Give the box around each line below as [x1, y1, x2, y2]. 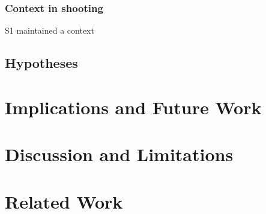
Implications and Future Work [5, 94, 262, 119]
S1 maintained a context [5, 24, 94, 37]
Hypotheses [5, 53, 78, 72]
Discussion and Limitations [5, 142, 234, 167]
